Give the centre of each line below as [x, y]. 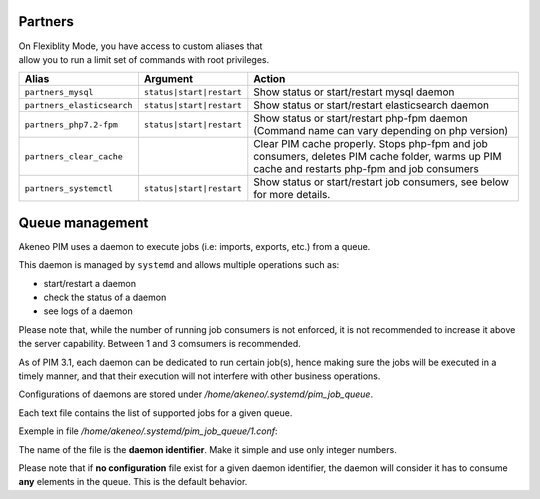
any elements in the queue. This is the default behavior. [133, 482]
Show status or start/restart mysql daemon [354, 92]
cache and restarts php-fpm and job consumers [366, 169]
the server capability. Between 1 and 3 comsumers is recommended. [160, 344]
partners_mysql [59, 91]
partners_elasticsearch [78, 105]
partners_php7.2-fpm [71, 124]
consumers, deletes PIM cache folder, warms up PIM [377, 157]
